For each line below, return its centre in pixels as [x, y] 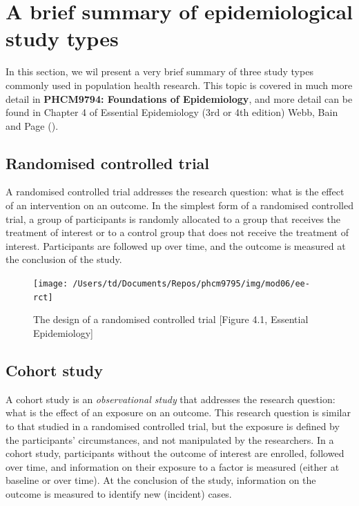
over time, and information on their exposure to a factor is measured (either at [173, 466]
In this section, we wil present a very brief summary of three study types [159, 71]
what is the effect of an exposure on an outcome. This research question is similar [178, 412]
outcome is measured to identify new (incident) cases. [119, 493]
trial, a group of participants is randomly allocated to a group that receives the [173, 218]
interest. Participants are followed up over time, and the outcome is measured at [176, 245]
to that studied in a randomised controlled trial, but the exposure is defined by [173, 426]
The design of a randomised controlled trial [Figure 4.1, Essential [171, 319]
